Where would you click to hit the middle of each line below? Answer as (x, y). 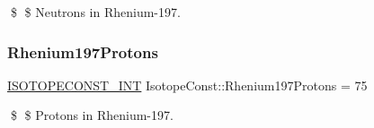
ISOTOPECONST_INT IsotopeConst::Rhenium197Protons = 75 (187, 85)
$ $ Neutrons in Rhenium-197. (95, 12)
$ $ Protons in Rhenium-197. (92, 115)
